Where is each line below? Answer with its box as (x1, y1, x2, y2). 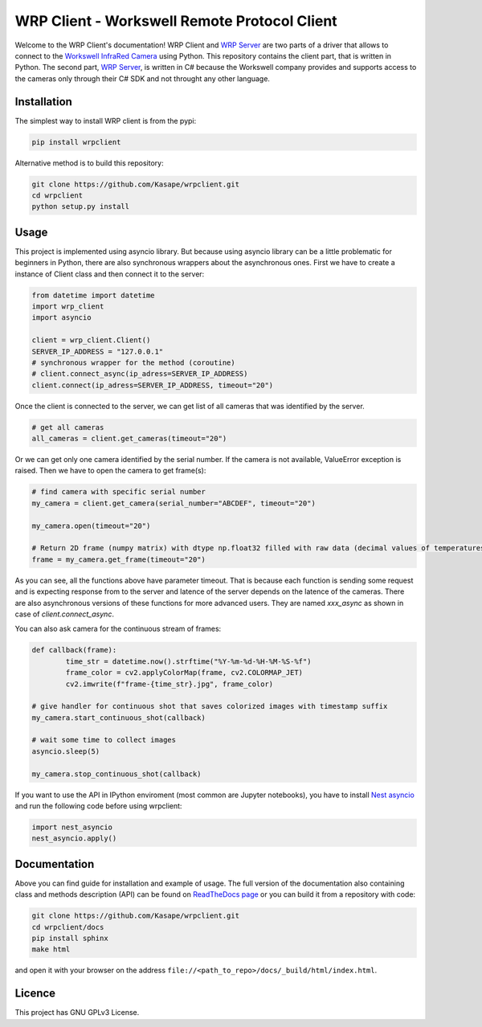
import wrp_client (31, 302, 104, 311)
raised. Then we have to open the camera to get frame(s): (14, 466, 206, 476)
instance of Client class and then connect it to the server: (14, 269, 205, 279)
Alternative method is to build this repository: (14, 158, 164, 168)
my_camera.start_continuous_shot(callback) (31, 713, 206, 722)
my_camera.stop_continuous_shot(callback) (31, 769, 202, 779)
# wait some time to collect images (31, 735, 177, 745)
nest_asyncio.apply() (31, 834, 117, 843)
